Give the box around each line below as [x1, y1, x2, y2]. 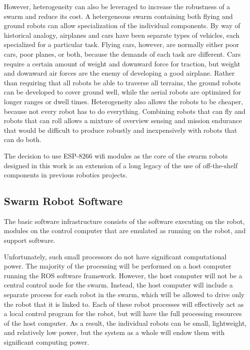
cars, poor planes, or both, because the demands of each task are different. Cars [4, 48, 241, 59]
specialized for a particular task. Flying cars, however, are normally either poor [4, 39, 239, 49]
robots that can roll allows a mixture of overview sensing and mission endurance [4, 115, 242, 126]
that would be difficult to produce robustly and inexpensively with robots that [4, 125, 237, 135]
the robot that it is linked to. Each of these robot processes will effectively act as [4, 299, 244, 309]
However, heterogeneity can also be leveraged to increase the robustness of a [4, 1, 230, 11]
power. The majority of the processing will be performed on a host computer [4, 261, 232, 271]
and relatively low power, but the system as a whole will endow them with [4, 327, 225, 337]
